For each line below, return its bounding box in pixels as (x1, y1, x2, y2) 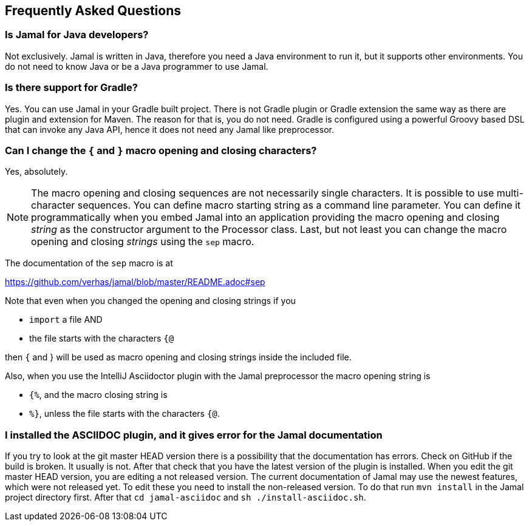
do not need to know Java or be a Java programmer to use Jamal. (5, 61, 268, 72)
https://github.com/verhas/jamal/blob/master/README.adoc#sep (5, 277, 265, 288)
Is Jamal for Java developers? (5, 29, 149, 41)
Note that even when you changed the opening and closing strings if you (5, 295, 296, 306)
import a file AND (29, 314, 103, 325)
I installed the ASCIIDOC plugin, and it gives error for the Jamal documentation (5, 428, 383, 441)
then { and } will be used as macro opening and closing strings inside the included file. (5, 352, 352, 363)
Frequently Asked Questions (5, 3, 182, 18)
